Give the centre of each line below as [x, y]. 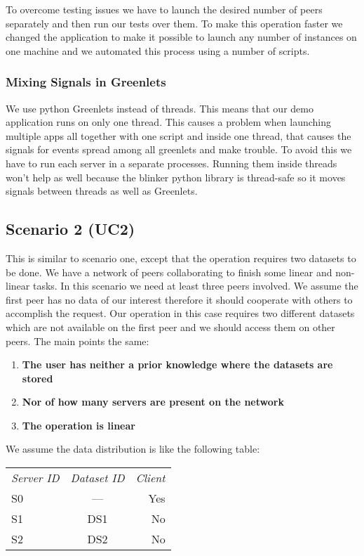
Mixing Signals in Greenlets [86, 82]
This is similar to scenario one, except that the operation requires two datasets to [181, 258]
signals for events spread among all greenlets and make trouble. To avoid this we [179, 149]
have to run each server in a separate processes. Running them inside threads [171, 163]
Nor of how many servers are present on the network [153, 402]
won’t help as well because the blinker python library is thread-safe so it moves [176, 177]
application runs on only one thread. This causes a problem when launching [169, 122]
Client [150, 478]
